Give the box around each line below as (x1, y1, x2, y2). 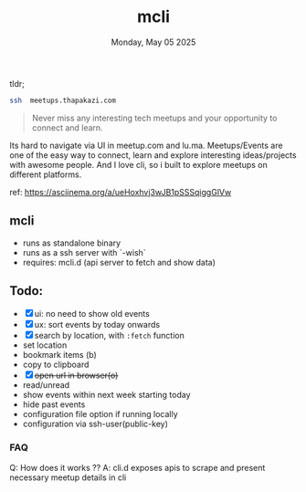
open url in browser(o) (34, 370, 119, 381)
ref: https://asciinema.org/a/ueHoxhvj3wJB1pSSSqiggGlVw (9, 186, 232, 197)
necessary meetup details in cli (9, 472, 127, 483)
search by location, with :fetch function (34, 330, 185, 341)
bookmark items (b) (22, 350, 98, 361)
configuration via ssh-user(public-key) (22, 418, 169, 430)
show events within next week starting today (22, 390, 191, 401)
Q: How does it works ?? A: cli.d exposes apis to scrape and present (9, 462, 266, 473)
